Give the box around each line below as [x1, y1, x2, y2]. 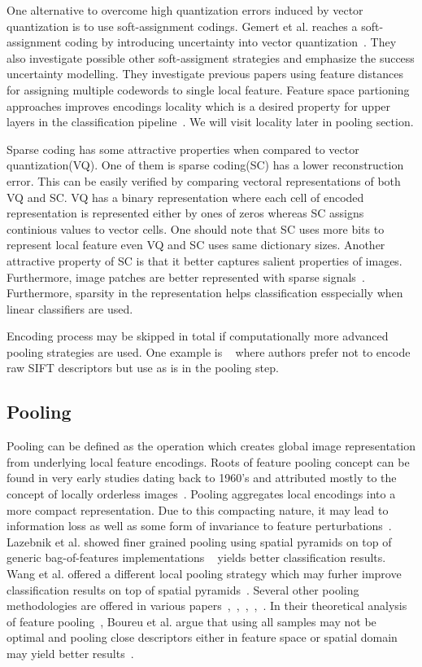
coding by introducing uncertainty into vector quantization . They [65, 33, 397, 50]
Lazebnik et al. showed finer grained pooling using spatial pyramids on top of [7, 533, 392, 550]
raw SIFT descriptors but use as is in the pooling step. [7, 359, 279, 376]
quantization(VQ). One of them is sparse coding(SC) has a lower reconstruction [7, 156, 404, 173]
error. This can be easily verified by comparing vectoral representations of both [7, 172, 401, 189]
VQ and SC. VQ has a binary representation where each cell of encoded [7, 188, 364, 205]
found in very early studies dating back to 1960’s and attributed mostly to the [7, 469, 397, 486]
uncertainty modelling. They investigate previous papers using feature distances [7, 65, 403, 82]
